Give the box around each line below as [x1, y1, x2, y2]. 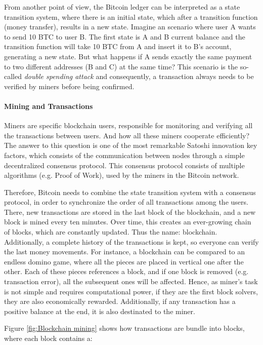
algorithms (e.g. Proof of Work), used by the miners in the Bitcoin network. [4, 170, 239, 180]
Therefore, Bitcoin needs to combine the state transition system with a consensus [4, 186, 256, 197]
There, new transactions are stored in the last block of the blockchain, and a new [4, 206, 256, 217]
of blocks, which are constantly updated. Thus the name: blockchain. [4, 226, 217, 237]
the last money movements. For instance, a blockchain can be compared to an [4, 246, 245, 257]
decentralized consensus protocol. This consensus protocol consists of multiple [4, 160, 245, 170]
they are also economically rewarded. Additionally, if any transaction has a [4, 296, 236, 306]
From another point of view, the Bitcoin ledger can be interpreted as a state [4, 2, 240, 12]
